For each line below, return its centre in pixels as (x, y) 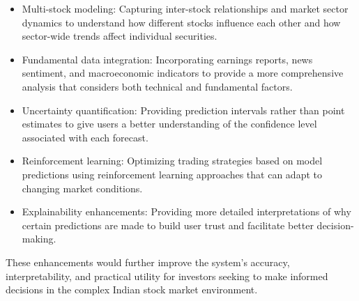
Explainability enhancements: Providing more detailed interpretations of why (186, 211)
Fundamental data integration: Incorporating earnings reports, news (167, 59)
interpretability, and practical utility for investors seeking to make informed (167, 276)
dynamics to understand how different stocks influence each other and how (181, 22)
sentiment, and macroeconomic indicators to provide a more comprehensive (183, 73)
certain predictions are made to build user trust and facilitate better (168, 225)
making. (39, 239)
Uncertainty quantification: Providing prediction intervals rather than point (183, 110)
